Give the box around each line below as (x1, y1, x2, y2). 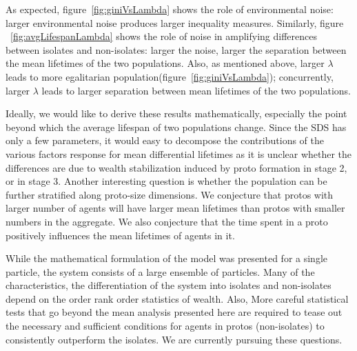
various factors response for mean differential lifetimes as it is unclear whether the (6, 146, 352, 161)
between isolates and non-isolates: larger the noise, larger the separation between (6, 42, 347, 57)
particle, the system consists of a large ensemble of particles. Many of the (6, 264, 315, 279)
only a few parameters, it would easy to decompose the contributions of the (6, 133, 325, 148)
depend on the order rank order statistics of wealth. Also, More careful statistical (6, 291, 349, 305)
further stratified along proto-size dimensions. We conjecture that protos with (6, 187, 334, 201)
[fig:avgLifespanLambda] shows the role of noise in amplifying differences (10, 29, 317, 43)
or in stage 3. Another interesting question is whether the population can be (6, 174, 327, 188)
